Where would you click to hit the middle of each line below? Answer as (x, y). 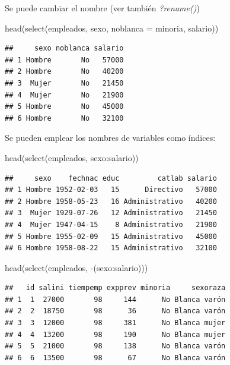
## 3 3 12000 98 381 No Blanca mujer (115, 323)
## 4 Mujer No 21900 (64, 95)
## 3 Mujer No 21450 (64, 83)
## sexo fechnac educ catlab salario (111, 178)
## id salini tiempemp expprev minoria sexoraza (115, 288)
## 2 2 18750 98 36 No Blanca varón (115, 311)
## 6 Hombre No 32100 (64, 118)
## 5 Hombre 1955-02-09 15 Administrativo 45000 (111, 236)
